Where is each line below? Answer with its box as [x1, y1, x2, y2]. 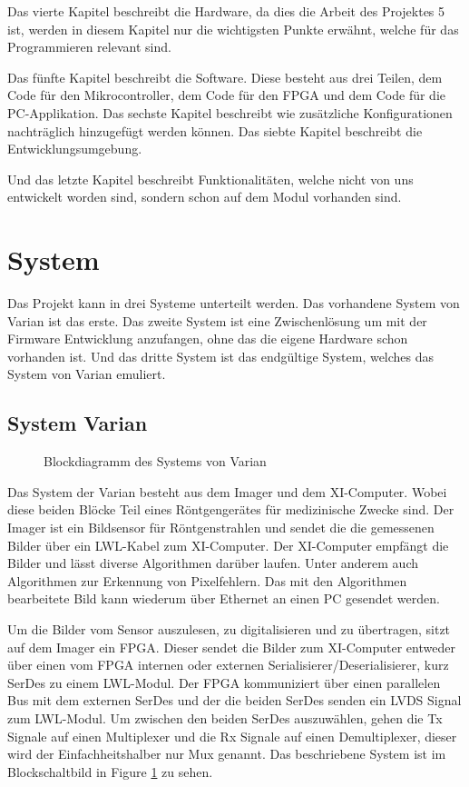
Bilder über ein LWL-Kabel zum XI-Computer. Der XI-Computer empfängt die [7, 535, 449, 554]
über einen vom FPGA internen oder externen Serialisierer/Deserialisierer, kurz [7, 655, 449, 674]
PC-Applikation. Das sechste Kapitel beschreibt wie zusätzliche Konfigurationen [7, 103, 453, 122]
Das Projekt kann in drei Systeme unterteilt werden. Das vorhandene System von [7, 294, 460, 313]
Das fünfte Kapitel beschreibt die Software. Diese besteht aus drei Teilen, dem [7, 67, 443, 86]
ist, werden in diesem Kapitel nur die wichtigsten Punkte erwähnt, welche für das [7, 19, 459, 38]
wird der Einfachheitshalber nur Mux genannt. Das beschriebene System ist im [7, 744, 446, 763]
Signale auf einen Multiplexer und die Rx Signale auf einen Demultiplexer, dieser [7, 726, 457, 745]
